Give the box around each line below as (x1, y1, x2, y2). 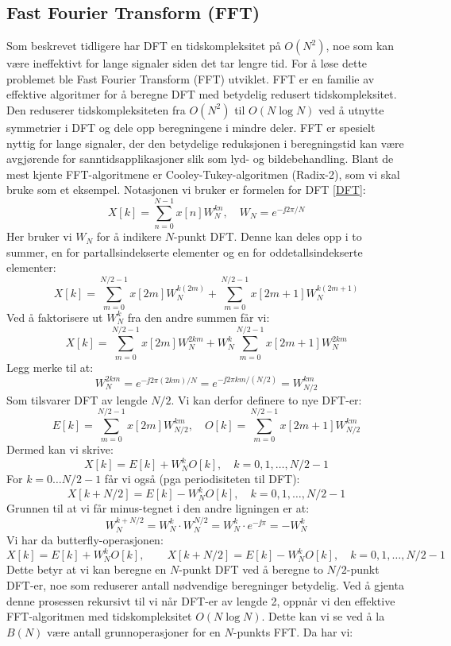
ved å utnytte (318, 101, 384, 118)
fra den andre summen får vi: (127, 308, 270, 325)
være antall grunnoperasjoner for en (47, 623, 221, 640)
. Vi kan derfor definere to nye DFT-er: (171, 391, 362, 408)
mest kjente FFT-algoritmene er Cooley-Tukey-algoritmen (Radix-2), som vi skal (6, 165, 400, 182)
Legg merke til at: (6, 358, 94, 375)
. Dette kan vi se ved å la (261, 608, 385, 625)
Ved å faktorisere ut (6, 308, 103, 325)
